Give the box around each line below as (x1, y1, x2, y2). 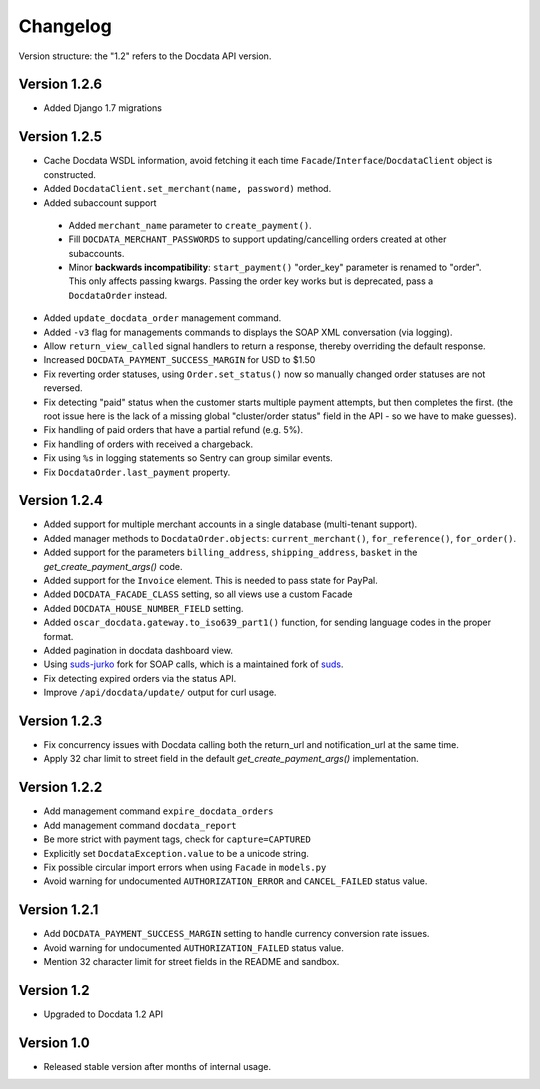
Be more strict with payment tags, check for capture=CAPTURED (43, 833, 312, 845)
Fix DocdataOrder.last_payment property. (43, 466, 231, 478)
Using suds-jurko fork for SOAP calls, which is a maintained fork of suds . (43, 658, 344, 670)
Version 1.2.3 (18, 712, 103, 729)
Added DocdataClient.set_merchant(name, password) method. (43, 183, 332, 195)
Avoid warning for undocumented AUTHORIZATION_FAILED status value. (43, 941, 344, 954)
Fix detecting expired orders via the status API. (43, 672, 237, 684)
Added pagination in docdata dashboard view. (43, 644, 234, 656)
